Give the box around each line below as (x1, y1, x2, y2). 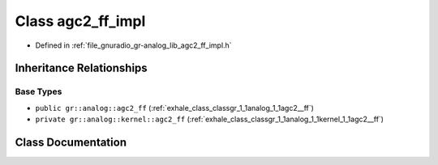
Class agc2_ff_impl (15, 12, 146, 30)
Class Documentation (15, 135, 127, 149)
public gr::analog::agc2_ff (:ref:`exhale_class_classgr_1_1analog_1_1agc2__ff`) (35, 103, 314, 112)
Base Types (15, 86, 62, 97)
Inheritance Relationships (15, 61, 148, 75)
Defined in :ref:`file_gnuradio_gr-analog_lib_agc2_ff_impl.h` (35, 40, 232, 50)
